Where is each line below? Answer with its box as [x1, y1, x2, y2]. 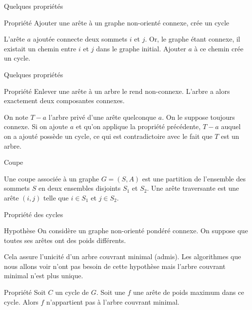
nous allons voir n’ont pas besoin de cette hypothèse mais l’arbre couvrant [4, 261, 226, 271]
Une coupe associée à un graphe [4, 173, 99, 183]
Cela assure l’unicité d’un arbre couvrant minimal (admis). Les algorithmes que [4, 251, 241, 262]
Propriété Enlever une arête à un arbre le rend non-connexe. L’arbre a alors [4, 86, 230, 96]
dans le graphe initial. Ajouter [96, 43, 186, 53]
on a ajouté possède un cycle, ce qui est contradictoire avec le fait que [4, 131, 213, 141]
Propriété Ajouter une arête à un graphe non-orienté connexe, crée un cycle [4, 17, 230, 27]
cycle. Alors [4, 296, 39, 307]
